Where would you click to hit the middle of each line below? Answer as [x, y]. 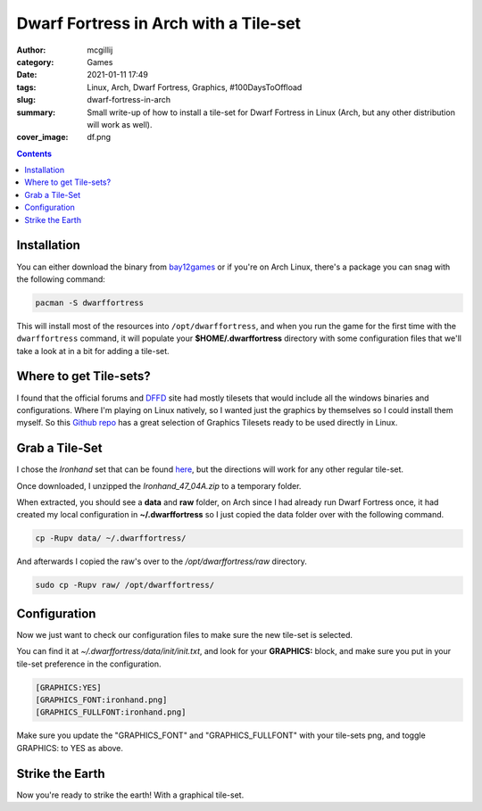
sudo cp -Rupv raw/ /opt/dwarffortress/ [125, 585]
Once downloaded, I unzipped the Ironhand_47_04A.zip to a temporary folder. [159, 485]
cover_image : [42, 137]
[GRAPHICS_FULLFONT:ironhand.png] [111, 712]
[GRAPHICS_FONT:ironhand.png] [101, 700]
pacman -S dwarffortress [90, 302]
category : [35, 62]
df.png [99, 137]
